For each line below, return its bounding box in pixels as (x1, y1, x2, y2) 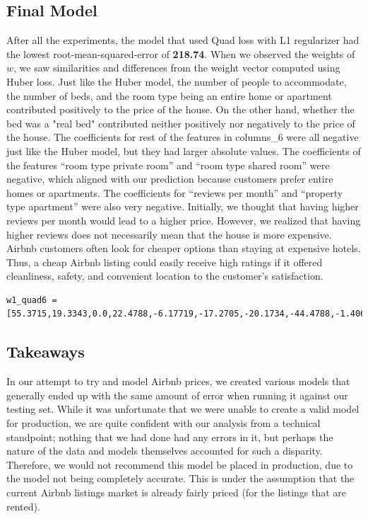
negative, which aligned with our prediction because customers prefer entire (6, 171, 333, 186)
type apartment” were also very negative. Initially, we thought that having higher (6, 199, 359, 214)
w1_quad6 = (6, 295, 57, 305)
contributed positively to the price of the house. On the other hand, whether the (6, 102, 355, 117)
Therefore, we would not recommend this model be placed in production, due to (6, 457, 353, 472)
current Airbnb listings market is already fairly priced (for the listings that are (6, 485, 347, 500)
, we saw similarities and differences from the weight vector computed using (13, 60, 340, 75)
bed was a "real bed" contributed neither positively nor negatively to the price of (6, 115, 355, 130)
